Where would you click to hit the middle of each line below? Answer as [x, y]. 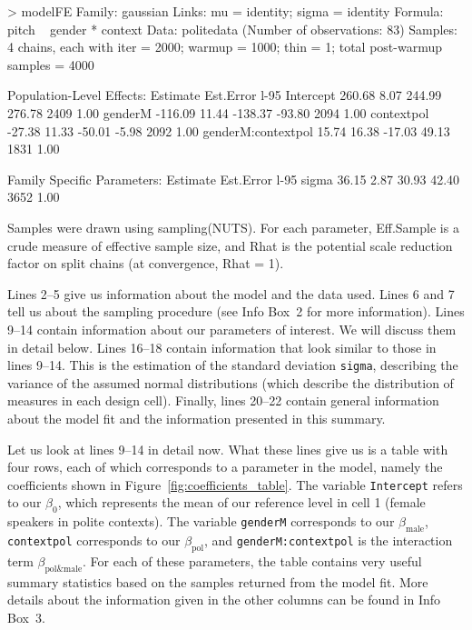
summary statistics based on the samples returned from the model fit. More [218, 581]
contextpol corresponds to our [94, 540]
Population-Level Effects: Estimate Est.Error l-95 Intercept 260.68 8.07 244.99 [225, 95]
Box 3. [26, 617]
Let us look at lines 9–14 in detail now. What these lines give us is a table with [228, 449]
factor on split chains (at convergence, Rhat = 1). [146, 263]
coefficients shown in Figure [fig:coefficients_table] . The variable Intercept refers [235, 484]
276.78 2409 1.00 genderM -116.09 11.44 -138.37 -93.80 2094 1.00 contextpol [218, 112]
